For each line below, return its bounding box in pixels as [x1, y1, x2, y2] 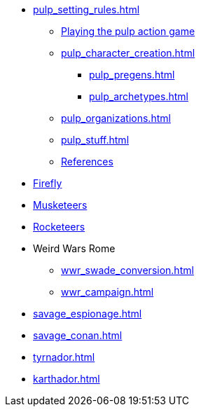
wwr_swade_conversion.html [61, 264, 194, 276]
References [61, 156, 113, 167]
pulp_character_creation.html [61, 47, 195, 59]
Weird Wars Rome [33, 242, 116, 254]
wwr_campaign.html [61, 286, 154, 298]
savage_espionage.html [33, 308, 142, 320]
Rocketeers [33, 221, 85, 233]
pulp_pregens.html [89, 69, 175, 81]
